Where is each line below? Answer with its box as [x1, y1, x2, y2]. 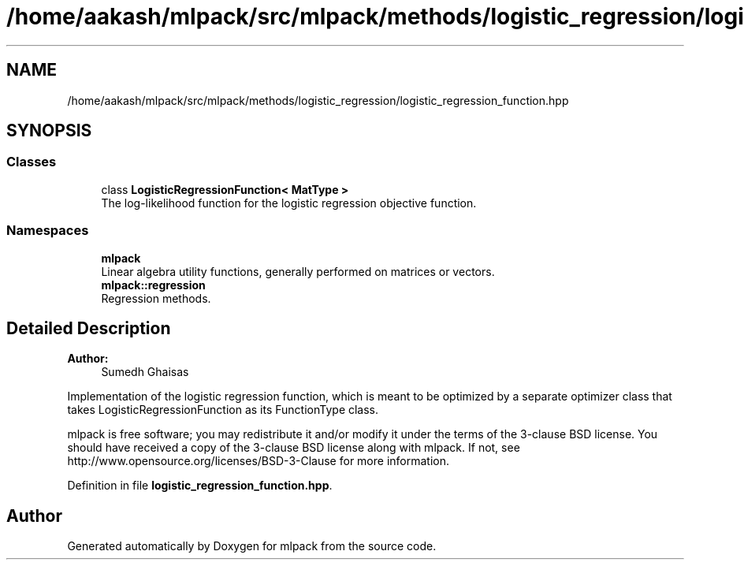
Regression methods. [101, 291, 211, 305]
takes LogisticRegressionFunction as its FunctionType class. [67, 403, 379, 417]
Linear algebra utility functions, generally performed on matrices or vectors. [101, 264, 495, 278]
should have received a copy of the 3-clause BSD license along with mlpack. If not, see [67, 441, 520, 455]
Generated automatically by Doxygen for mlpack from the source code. [67, 539, 437, 553]
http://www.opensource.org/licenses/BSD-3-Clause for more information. [67, 454, 449, 468]
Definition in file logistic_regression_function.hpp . [67, 478, 333, 493]
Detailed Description [6, 318, 171, 338]
